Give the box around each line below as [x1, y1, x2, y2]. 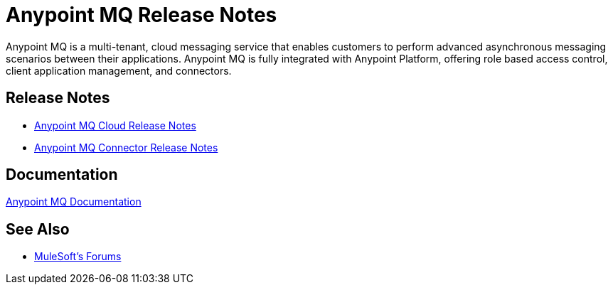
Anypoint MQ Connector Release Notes [34, 141, 218, 154]
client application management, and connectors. [6, 64, 232, 77]
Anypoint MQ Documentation [6, 195, 142, 208]
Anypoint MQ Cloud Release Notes [34, 119, 196, 131]
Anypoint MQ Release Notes [6, 3, 277, 27]
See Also [6, 220, 70, 238]
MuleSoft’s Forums [34, 250, 122, 263]
